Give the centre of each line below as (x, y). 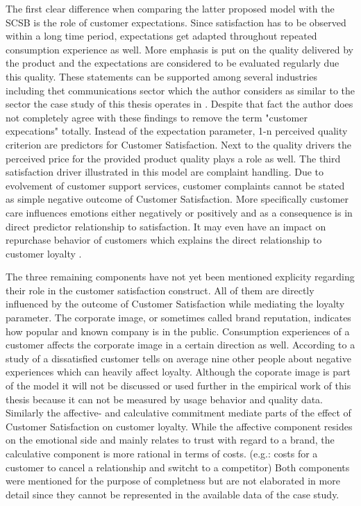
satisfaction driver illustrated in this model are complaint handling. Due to (165, 172)
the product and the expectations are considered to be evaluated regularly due (173, 63)
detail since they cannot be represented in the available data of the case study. (173, 494)
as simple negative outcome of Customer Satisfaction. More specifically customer (177, 199)
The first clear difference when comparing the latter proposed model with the (170, 8)
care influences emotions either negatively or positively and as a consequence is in (179, 212)
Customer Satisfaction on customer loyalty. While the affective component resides (179, 426)
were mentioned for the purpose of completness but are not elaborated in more (173, 481)
